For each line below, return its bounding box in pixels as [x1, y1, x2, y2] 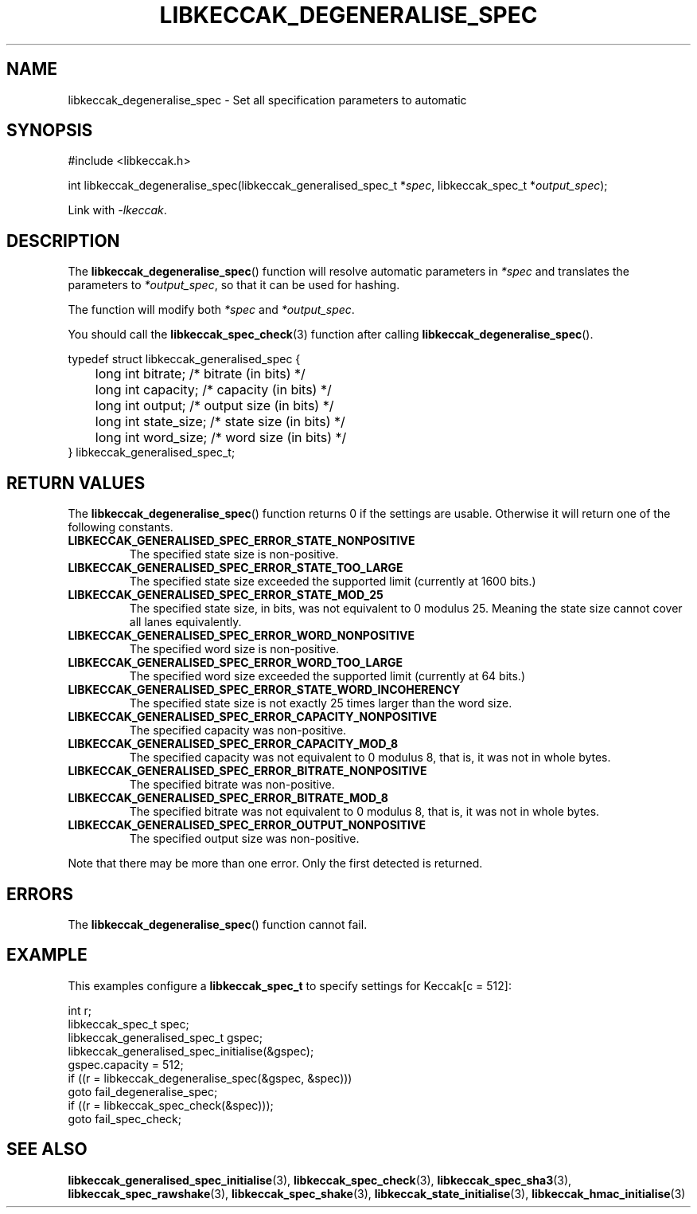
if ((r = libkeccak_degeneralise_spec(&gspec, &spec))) [68, 1071, 352, 1085]
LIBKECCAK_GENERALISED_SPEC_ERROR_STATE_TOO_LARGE [68, 561, 403, 575]
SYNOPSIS [6, 120, 93, 141]
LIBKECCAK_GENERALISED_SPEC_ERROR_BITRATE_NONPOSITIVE [68, 764, 427, 778]
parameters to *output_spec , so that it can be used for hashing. [68, 278, 400, 292]
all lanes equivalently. [129, 615, 242, 629]
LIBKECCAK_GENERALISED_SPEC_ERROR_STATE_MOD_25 [68, 588, 384, 602]
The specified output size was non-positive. [129, 832, 360, 846]
